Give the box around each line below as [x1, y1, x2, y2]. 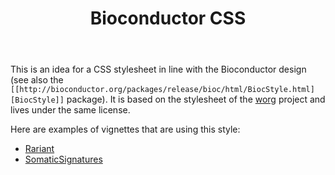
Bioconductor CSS [89, 7, 247, 30]
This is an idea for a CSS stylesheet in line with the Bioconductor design [10, 63, 307, 76]
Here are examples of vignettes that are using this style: [10, 123, 241, 136]
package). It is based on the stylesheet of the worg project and [66, 93, 326, 106]
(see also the [10, 74, 64, 86]
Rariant [24, 143, 55, 155]
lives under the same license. [10, 104, 131, 116]
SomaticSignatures [24, 153, 103, 166]
